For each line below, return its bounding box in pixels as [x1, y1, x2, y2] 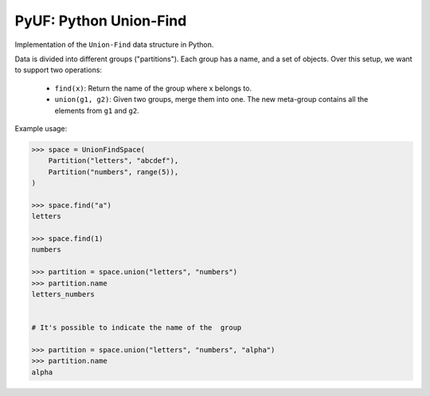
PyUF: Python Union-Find [14, 12, 187, 29]
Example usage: [14, 123, 68, 133]
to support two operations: [14, 65, 103, 75]
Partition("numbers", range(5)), [48, 167, 179, 177]
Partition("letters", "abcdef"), [48, 156, 179, 165]
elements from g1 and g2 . [54, 106, 139, 115]
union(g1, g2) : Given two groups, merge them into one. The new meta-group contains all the [54, 95, 369, 104]
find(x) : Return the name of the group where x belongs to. [54, 83, 252, 93]
